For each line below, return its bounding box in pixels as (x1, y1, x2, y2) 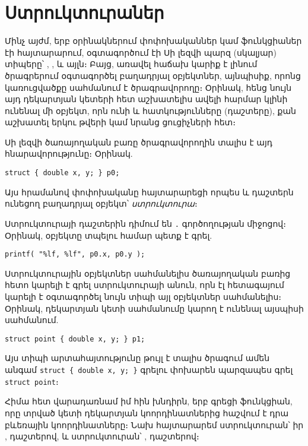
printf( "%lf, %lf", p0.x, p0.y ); (5, 250, 145, 259)
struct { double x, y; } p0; (5, 169, 120, 178)
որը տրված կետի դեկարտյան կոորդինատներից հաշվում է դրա (5, 406, 289, 419)
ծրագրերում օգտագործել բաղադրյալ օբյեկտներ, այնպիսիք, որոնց (5, 69, 301, 81)
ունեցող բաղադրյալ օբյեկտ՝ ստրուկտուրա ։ (5, 197, 198, 210)
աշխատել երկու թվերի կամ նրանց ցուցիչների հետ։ (5, 116, 236, 128)
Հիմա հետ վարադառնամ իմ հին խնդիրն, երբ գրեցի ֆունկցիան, (5, 395, 293, 407)
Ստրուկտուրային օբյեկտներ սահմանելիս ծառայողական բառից (5, 267, 291, 279)
